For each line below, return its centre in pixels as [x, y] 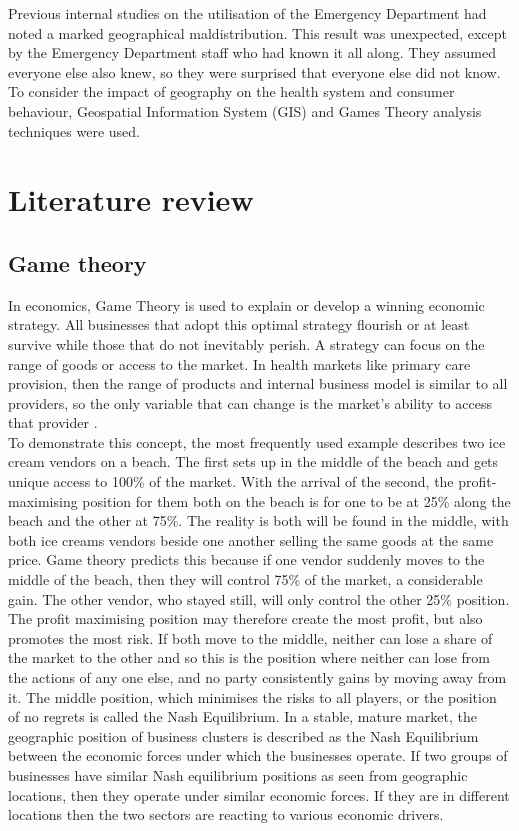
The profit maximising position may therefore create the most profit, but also [245, 618]
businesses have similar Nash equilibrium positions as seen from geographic [238, 774]
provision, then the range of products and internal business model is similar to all [258, 383]
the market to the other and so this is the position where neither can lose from [249, 657]
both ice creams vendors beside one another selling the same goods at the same [251, 539]
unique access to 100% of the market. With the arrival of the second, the [231, 481]
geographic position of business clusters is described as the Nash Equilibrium [243, 735]
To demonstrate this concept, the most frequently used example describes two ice [257, 441]
